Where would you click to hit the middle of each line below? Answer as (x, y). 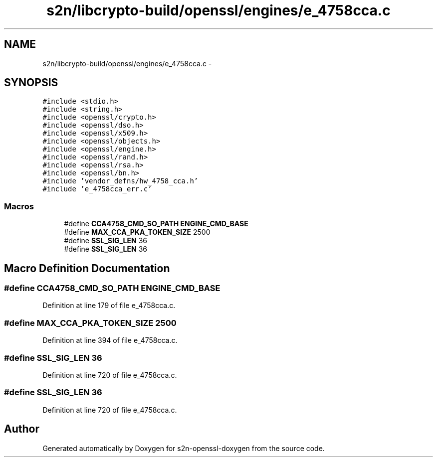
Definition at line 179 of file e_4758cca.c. (109, 306)
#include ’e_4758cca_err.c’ (97, 189)
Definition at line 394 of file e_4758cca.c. (110, 340)
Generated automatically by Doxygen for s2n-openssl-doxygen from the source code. (184, 448)
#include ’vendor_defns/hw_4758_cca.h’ (120, 181)
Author (22, 429)
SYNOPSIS (31, 83)
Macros (19, 206)
